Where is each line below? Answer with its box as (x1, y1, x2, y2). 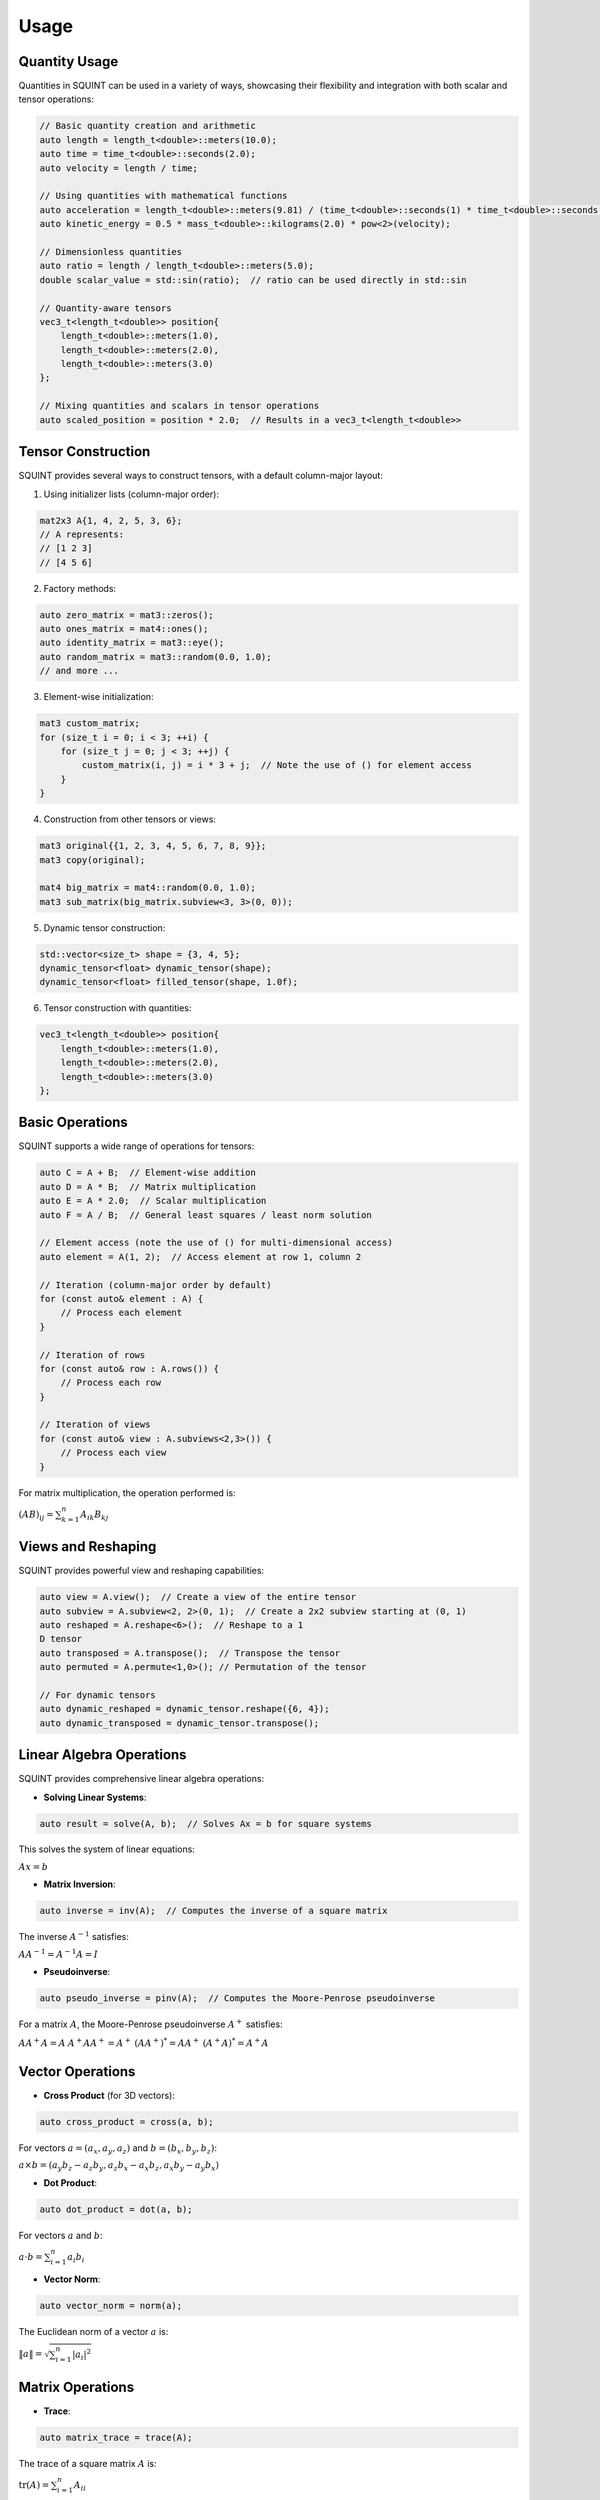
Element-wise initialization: (43, 691, 154, 703)
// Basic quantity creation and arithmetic (39, 120, 257, 132)
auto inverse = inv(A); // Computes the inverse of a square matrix (39, 1905, 388, 1917)
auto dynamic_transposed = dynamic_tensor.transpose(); (39, 1717, 320, 1729)
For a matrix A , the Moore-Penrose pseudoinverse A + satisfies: (18, 2017, 284, 2030)
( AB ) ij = (18, 1508, 54, 1522)
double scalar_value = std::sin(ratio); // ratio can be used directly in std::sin (39, 274, 467, 285)
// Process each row (60, 1377, 162, 1389)
